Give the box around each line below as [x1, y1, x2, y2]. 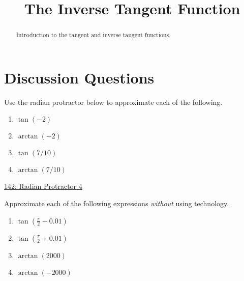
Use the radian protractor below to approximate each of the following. [4, 96, 223, 107]
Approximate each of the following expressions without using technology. [4, 198, 229, 208]
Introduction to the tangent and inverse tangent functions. [16, 31, 171, 39]
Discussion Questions [4, 67, 155, 88]
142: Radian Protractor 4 [4, 181, 82, 191]
